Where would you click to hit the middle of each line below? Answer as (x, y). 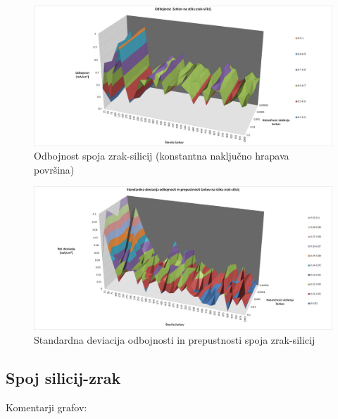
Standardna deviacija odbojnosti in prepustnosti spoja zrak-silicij (175, 340)
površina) (54, 169)
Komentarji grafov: (46, 407)
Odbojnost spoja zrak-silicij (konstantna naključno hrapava (162, 156)
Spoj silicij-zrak (63, 378)
